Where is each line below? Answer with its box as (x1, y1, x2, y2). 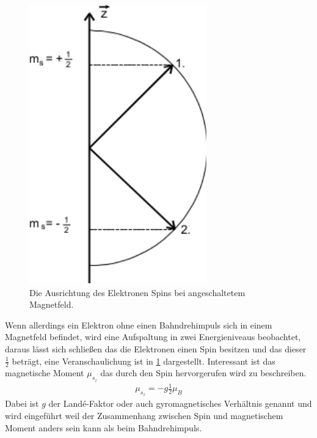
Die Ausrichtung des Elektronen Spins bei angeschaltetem (29, 286, 246, 299)
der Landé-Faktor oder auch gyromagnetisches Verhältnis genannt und (48, 397, 312, 410)
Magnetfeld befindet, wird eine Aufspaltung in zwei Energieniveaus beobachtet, (5, 330, 301, 343)
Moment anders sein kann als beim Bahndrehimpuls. (5, 421, 202, 434)
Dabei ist (5, 397, 39, 410)
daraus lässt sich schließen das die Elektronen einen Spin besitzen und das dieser (5, 342, 307, 355)
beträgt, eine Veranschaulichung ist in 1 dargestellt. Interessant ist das (12, 354, 275, 367)
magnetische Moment (5, 366, 84, 379)
